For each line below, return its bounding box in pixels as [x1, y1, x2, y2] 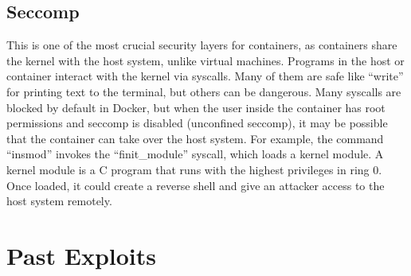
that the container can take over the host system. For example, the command [6, 130, 384, 146]
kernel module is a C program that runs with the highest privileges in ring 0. [6, 161, 382, 177]
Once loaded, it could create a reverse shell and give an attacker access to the [6, 177, 385, 193]
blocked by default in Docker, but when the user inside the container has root [6, 99, 386, 115]
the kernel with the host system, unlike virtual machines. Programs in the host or [6, 52, 405, 68]
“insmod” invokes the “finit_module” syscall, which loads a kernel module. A [6, 146, 384, 162]
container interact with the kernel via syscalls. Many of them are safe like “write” [6, 68, 404, 84]
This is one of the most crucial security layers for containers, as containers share [6, 37, 397, 53]
